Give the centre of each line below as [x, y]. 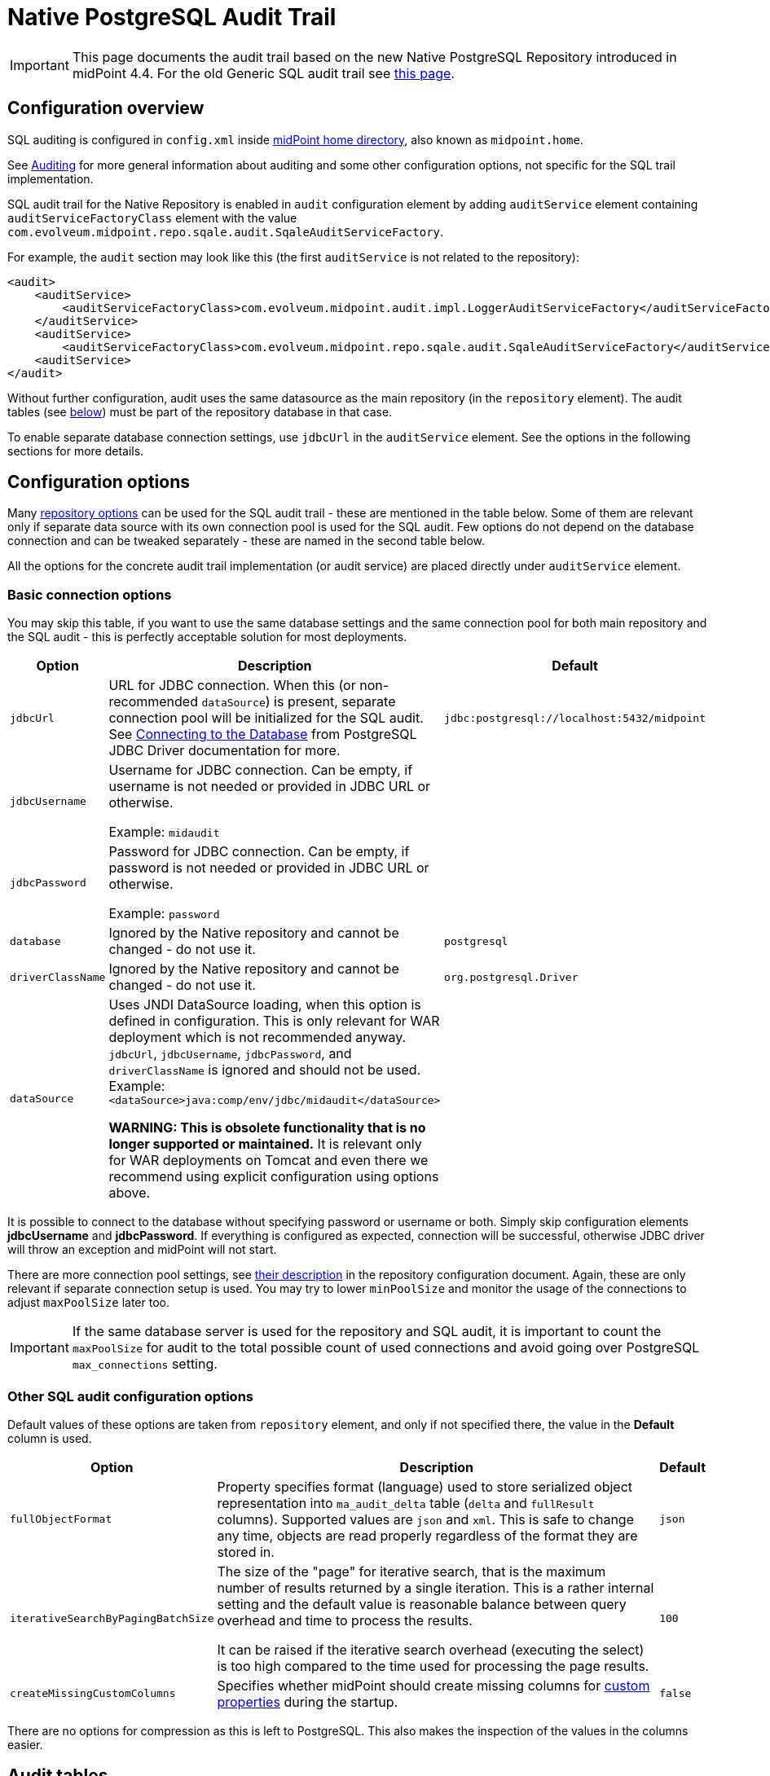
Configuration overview [106, 108]
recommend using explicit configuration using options [274, 1177]
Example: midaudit [164, 832]
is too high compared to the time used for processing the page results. [433, 1666]
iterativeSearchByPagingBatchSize [112, 1619]
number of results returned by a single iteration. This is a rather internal [436, 1587]
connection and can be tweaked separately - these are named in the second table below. [246, 541]
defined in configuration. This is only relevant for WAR [274, 1021]
